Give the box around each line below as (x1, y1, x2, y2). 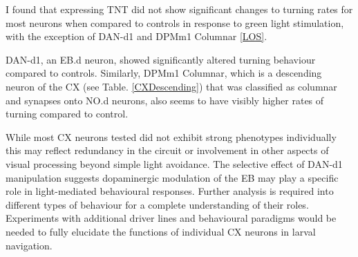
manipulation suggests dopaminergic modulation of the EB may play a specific (6, 170, 339, 184)
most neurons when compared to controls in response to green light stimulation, (6, 15, 344, 30)
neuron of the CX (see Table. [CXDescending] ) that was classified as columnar (6, 79, 337, 93)
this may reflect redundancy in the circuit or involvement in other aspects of (6, 143, 329, 158)
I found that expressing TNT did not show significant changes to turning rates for (6, 2, 353, 16)
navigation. (6, 238, 53, 252)
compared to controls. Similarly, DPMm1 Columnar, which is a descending (6, 66, 322, 80)
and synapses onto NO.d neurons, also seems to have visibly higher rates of (6, 93, 324, 107)
